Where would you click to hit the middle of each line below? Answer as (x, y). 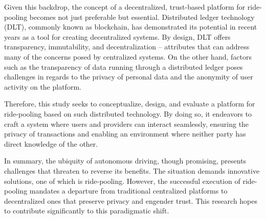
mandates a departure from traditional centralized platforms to (128, 191)
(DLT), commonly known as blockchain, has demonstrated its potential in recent (131, 27)
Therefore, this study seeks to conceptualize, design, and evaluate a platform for (130, 104)
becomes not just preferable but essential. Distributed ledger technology (142, 17)
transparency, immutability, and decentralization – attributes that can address (127, 47)
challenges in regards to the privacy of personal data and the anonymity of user (129, 77)
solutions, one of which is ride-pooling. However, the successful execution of (122, 181)
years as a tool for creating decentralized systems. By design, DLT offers (117, 36)
